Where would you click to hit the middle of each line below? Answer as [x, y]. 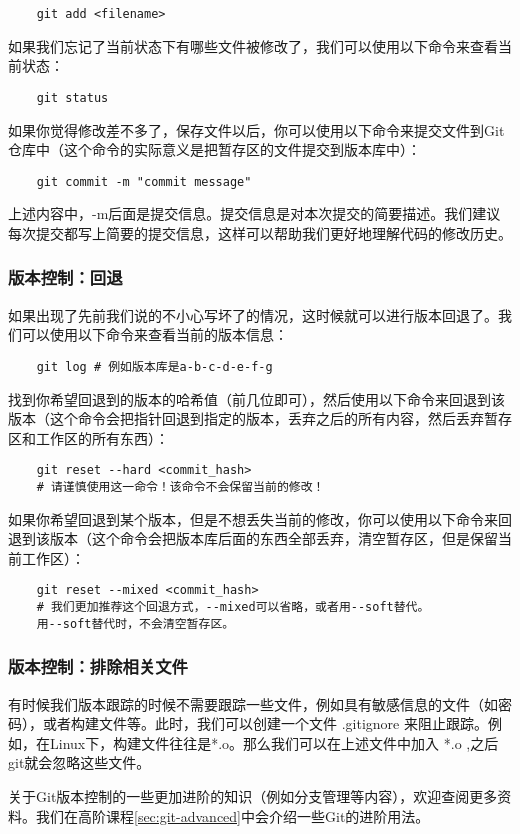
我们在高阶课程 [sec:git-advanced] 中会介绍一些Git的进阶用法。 [232, 815]
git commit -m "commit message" [144, 181]
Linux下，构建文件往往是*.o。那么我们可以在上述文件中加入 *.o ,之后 [274, 742]
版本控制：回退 [65, 277]
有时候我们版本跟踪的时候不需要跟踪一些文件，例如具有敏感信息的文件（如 [253, 703]
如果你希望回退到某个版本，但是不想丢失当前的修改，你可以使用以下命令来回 [260, 518]
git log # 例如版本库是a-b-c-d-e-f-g [154, 366]
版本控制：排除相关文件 [98, 666]
